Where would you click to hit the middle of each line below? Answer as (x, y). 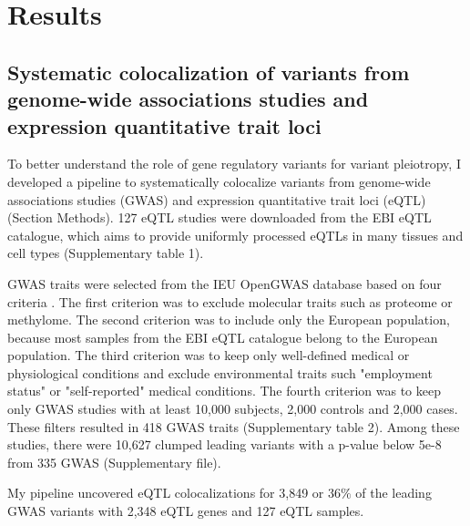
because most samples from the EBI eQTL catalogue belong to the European (223, 337)
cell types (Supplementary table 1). (106, 253)
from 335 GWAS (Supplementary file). (114, 462)
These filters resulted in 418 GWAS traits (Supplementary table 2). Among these (234, 426)
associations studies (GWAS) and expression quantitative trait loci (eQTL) (217, 199)
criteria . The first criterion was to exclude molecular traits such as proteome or (230, 301)
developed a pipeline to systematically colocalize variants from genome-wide (219, 181)
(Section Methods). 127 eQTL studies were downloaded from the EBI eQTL (220, 217)
